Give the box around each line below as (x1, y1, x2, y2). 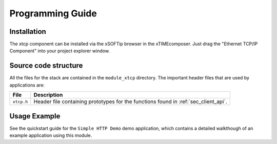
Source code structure (9, 61, 83, 70)
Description (33, 91, 63, 98)
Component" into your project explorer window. (9, 48, 110, 54)
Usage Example (9, 112, 61, 120)
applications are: (9, 82, 45, 88)
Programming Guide (9, 8, 97, 19)
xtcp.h (12, 99, 28, 105)
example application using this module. (9, 132, 92, 138)
